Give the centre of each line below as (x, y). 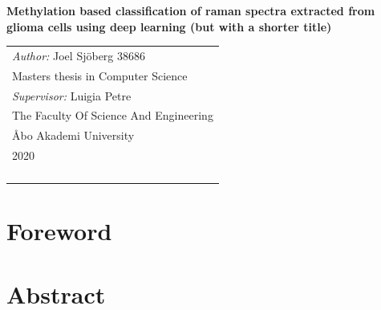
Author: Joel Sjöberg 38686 (79, 55)
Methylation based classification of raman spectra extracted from (191, 10)
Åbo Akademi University (73, 135)
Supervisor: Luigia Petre (72, 95)
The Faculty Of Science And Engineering (113, 115)
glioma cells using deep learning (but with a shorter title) (169, 26)
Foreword (59, 231)
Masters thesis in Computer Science (100, 75)
